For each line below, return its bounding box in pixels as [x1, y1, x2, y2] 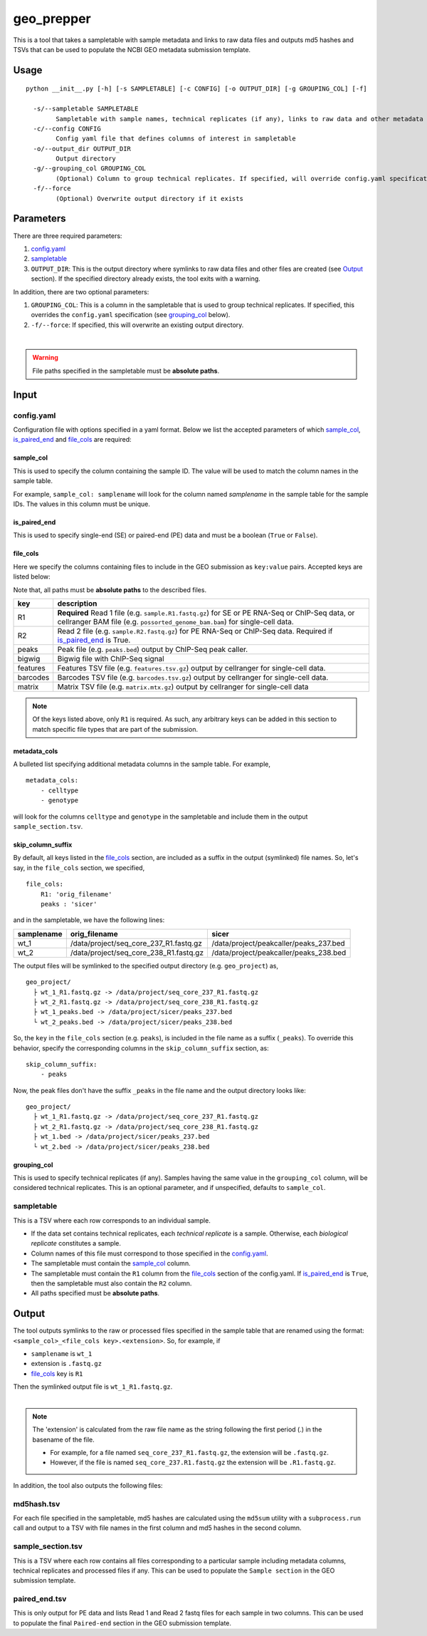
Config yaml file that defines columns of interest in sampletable [56, 135, 296, 143]
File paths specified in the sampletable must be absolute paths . [32, 366, 220, 375]
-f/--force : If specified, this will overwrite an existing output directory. [31, 321, 244, 329]
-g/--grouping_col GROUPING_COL [33, 165, 146, 172]
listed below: [13, 572, 51, 581]
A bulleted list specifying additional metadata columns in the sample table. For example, [13, 760, 270, 769]
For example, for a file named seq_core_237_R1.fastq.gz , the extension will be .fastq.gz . [50, 1449, 329, 1457]
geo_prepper [13, 11, 92, 26]
